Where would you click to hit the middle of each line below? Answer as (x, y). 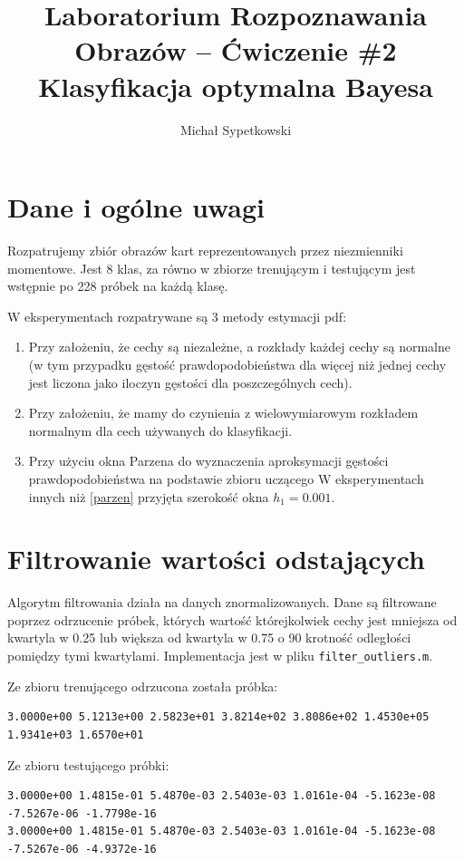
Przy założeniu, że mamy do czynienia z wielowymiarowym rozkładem (223, 413)
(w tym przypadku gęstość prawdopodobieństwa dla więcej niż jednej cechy (237, 364)
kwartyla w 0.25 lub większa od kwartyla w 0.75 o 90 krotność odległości (209, 638)
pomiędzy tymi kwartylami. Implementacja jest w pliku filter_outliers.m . (220, 656)
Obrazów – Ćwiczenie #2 (236, 50)
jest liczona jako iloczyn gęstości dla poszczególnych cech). (190, 382)
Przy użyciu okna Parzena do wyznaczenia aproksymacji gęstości (208, 461)
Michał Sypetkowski (236, 129)
